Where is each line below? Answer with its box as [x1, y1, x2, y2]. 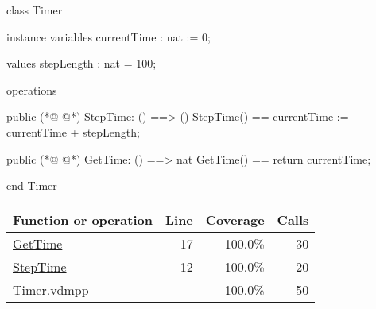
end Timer [6, 177, 57, 194]
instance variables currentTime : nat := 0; [6, 28, 211, 44]
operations [6, 81, 57, 98]
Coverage [205, 210, 265, 229]
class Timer [6, 2, 63, 17]
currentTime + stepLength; [6, 123, 140, 140]
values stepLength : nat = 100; [6, 55, 157, 71]
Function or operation [13, 210, 153, 229]
